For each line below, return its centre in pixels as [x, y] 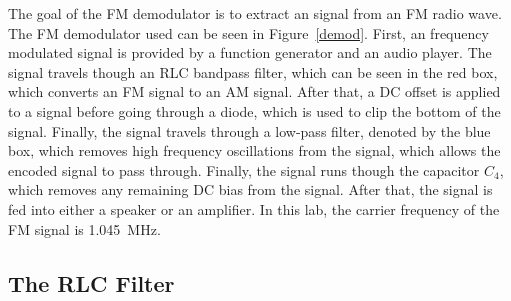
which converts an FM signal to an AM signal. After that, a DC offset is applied [254, 91]
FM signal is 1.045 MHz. [84, 228]
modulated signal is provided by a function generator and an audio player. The [250, 52]
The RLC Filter [91, 282]
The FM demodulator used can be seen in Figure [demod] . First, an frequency [248, 32]
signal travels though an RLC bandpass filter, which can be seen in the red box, [253, 71]
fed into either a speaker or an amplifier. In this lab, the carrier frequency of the [254, 208]
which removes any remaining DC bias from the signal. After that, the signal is [250, 189]
